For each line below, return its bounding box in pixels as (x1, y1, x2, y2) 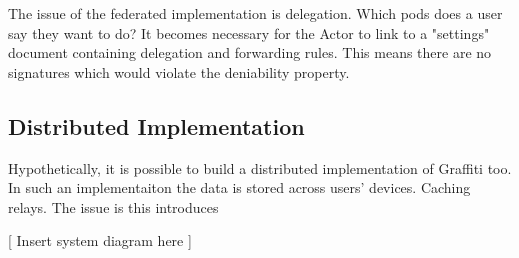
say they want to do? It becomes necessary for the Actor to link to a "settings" (8, 22, 490, 43)
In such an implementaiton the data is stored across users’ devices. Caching (8, 177, 471, 198)
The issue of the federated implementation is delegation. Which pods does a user (8, 3, 503, 23)
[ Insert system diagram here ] (8, 230, 192, 251)
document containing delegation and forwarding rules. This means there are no (8, 42, 492, 63)
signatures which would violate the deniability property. (8, 61, 350, 82)
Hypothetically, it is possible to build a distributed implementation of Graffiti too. (8, 157, 512, 178)
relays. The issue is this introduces (8, 196, 219, 217)
